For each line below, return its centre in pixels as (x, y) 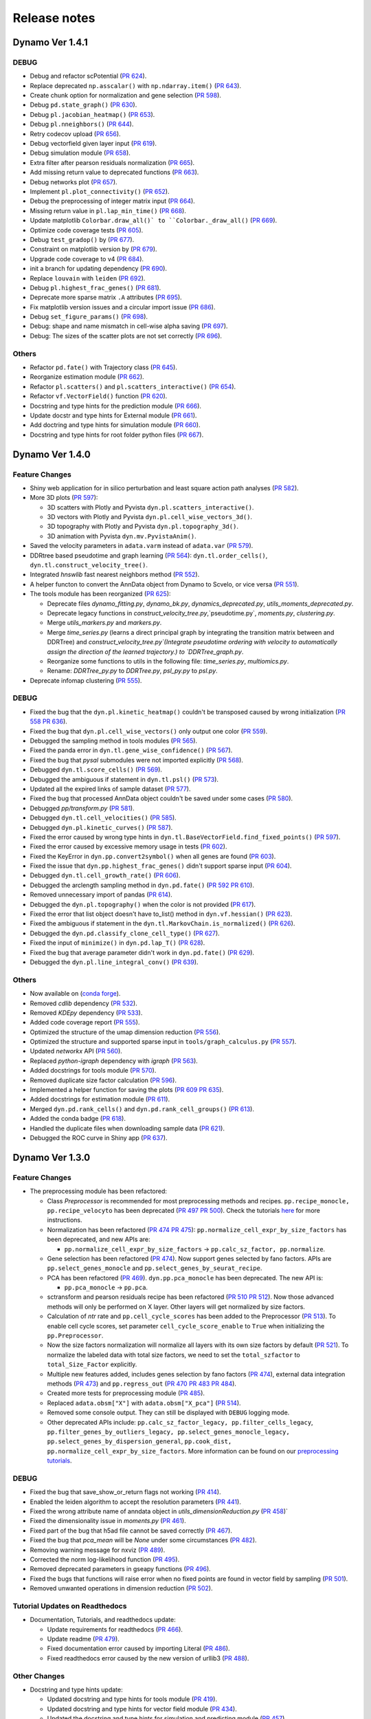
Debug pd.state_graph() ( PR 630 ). (83, 105)
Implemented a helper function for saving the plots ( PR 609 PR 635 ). (127, 1090)
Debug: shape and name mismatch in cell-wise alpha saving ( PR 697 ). (129, 326)
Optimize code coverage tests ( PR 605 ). (87, 230)
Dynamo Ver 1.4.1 (50, 42)
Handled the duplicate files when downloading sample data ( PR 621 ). (127, 1128)
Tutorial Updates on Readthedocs (70, 1606)
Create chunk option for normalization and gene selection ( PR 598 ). (125, 96)
